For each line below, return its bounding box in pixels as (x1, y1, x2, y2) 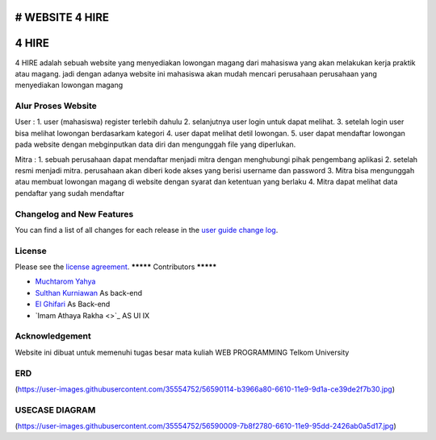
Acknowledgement (15, 330, 92, 342)
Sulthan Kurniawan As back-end (35, 288, 143, 297)
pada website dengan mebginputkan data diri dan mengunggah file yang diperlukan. (15, 139, 296, 149)
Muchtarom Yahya (35, 276, 96, 286)
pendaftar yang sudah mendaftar (15, 188, 125, 197)
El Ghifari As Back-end (35, 299, 111, 309)
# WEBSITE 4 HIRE (15, 10, 109, 24)
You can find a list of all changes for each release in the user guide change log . (15, 225, 279, 235)
